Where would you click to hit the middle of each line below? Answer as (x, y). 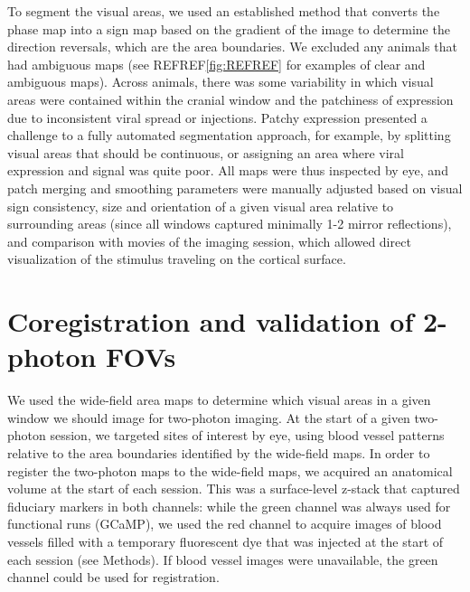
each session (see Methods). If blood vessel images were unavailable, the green (223, 559)
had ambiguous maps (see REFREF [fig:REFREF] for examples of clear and (216, 64)
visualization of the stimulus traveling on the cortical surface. (177, 259)
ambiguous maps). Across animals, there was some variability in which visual (221, 82)
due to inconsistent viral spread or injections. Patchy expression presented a (217, 117)
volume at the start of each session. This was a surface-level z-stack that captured (234, 489)
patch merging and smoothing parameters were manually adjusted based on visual (235, 188)
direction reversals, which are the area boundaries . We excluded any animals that (232, 47)
